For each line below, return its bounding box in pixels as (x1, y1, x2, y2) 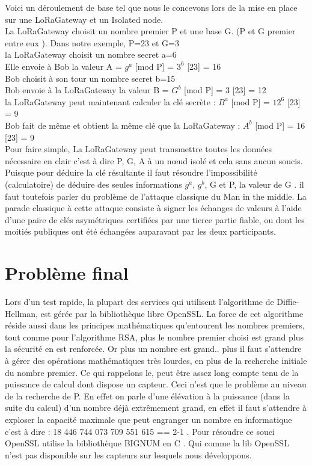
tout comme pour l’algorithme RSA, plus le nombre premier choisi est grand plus (5, 330, 304, 343)
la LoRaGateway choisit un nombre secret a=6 (5, 48, 177, 61)
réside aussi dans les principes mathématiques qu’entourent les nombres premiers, (5, 319, 305, 331)
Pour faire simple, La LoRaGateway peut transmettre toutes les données (5, 143, 272, 155)
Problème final (5, 260, 129, 285)
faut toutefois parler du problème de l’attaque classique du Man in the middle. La (5, 189, 307, 202)
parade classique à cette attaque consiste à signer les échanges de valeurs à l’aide (5, 202, 302, 214)
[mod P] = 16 (255, 119, 305, 131)
